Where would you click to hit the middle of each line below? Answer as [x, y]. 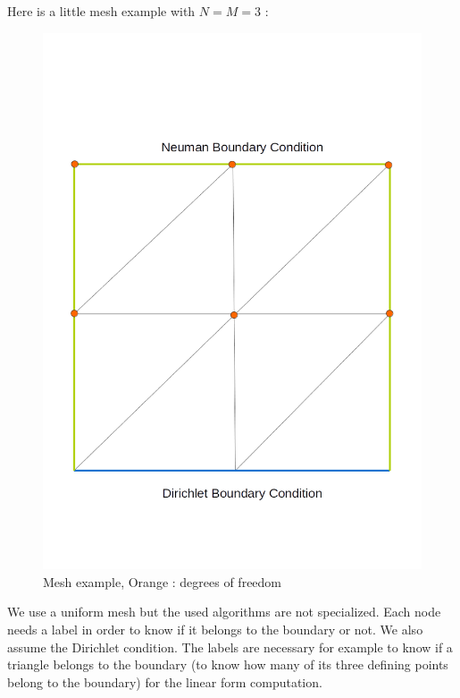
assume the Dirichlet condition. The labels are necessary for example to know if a [230, 647]
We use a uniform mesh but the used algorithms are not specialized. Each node [224, 612]
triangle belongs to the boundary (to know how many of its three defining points [228, 664]
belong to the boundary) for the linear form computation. [165, 681]
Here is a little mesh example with [101, 11]
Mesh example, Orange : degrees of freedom [163, 581]
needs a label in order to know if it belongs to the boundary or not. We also [215, 630]
